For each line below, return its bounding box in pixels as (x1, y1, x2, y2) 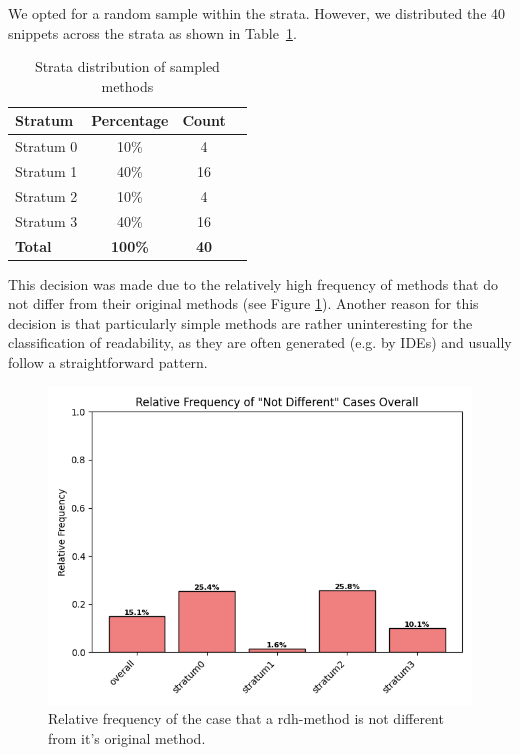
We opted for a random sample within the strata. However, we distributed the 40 (8, 3, 506, 23)
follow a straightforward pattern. (8, 352, 208, 373)
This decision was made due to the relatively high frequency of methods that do (8, 273, 498, 294)
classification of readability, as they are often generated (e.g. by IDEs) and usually (8, 332, 512, 353)
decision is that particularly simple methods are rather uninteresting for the (8, 312, 473, 333)
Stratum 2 (15, 185, 78, 206)
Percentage (91, 110, 169, 131)
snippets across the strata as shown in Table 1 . (8, 22, 297, 43)
